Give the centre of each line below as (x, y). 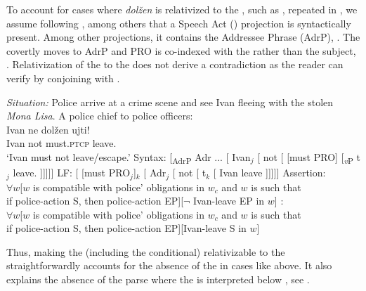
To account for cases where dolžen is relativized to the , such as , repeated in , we (182, 9)
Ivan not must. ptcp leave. (61, 143)
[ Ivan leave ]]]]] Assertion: (269, 173)
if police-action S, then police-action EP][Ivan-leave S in (126, 228)
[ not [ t (189, 173)
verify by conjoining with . (63, 78)
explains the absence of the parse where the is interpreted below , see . (158, 279)
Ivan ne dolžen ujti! (48, 129)
